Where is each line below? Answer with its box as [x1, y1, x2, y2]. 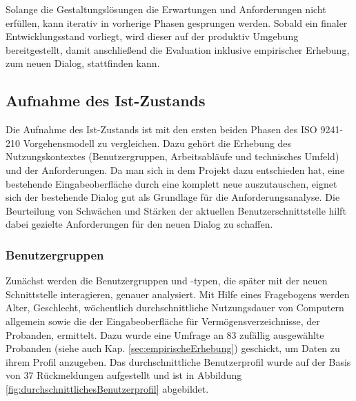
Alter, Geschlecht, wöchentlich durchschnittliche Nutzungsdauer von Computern [6, 300, 344, 315]
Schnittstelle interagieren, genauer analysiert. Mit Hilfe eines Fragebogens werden [6, 286, 350, 301]
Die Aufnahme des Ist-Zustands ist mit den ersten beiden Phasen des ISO [6, 122, 317, 137]
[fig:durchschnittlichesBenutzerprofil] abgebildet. [6, 381, 209, 395]
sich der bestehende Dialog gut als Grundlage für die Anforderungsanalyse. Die [6, 190, 340, 204]
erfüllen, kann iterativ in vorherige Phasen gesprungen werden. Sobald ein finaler [6, 15, 348, 30]
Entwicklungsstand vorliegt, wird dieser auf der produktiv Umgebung [6, 29, 299, 43]
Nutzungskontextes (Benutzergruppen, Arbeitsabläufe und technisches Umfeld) [6, 149, 339, 164]
